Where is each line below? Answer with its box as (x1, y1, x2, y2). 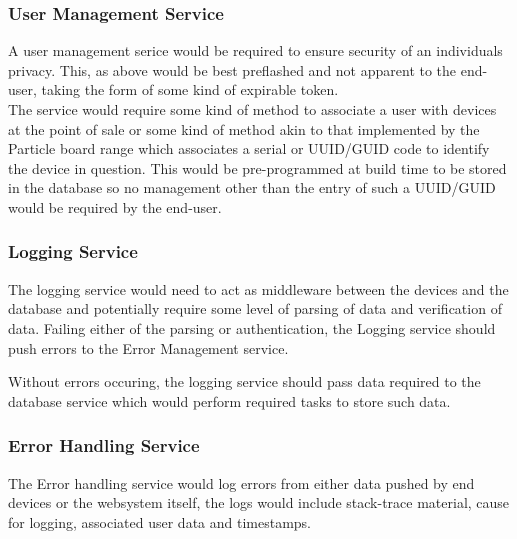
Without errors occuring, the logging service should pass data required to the (8, 371, 481, 392)
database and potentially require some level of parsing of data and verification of (8, 298, 502, 319)
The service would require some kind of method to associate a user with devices (8, 99, 497, 119)
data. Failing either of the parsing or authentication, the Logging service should (8, 317, 496, 338)
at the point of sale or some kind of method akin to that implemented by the (8, 118, 480, 139)
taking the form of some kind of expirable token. (41, 79, 339, 100)
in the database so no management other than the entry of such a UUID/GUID (8, 177, 496, 198)
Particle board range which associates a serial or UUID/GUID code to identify (8, 138, 490, 159)
